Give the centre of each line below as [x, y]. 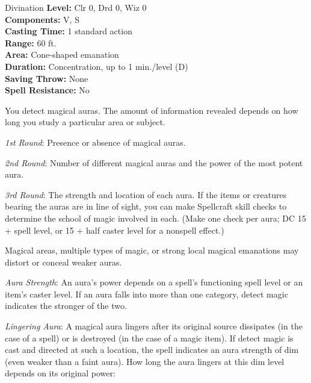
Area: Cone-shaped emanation [62, 54]
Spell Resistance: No [47, 90]
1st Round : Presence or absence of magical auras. [95, 142]
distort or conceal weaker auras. [63, 262]
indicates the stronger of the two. [66, 306]
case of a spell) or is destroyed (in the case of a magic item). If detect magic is [149, 338]
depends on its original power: [60, 373]
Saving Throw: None [47, 78]
